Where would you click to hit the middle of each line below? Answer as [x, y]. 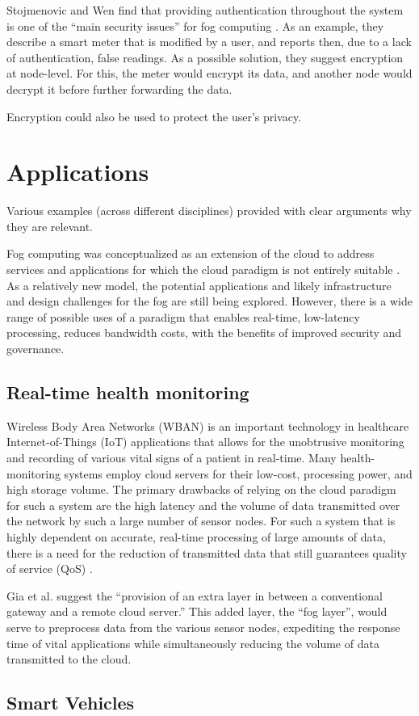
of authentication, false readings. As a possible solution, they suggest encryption [205, 57]
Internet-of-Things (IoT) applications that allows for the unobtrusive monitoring [205, 442]
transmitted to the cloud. [69, 659]
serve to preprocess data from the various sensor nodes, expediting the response [203, 627]
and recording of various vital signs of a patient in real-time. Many [172, 458]
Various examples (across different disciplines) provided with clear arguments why [209, 211]
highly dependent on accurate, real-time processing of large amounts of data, [196, 536]
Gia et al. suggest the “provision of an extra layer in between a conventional [195, 595]
